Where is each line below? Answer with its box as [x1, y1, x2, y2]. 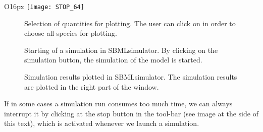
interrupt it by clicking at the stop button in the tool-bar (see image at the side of [4, 108, 258, 118]
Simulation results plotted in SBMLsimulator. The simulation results [24, 72, 237, 82]
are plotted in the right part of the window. [24, 81, 159, 92]
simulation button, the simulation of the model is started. [24, 54, 202, 65]
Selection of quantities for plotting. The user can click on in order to [24, 18, 236, 28]
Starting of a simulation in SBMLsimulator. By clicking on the [24, 44, 218, 55]
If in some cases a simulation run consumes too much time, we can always [4, 98, 233, 109]
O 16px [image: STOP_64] [4, 1, 84, 11]
